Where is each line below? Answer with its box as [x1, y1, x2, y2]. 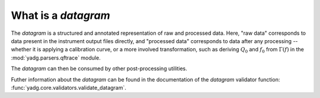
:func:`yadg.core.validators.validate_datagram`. [11, 84, 127, 91]
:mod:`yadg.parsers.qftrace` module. [11, 54, 101, 61]
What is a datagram [11, 9, 111, 22]
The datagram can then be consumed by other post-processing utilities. [11, 65, 187, 72]
